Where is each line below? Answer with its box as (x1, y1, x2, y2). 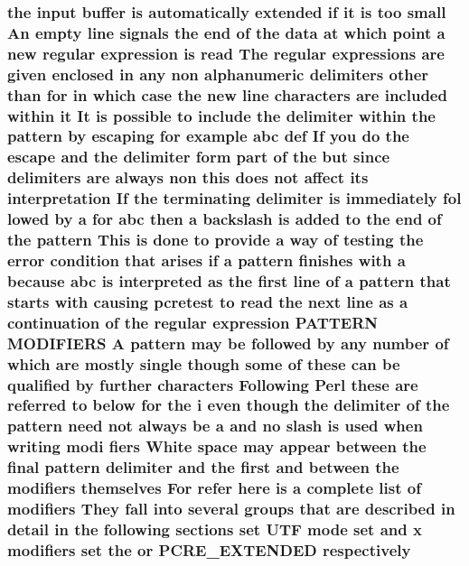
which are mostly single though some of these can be (7, 352, 400, 375)
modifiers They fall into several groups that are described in (7, 497, 455, 520)
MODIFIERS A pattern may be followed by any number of (7, 331, 449, 354)
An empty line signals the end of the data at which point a (7, 21, 446, 43)
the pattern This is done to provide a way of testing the (7, 228, 424, 251)
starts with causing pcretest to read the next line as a (7, 290, 408, 312)
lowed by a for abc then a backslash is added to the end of (7, 208, 442, 230)
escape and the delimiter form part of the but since (7, 145, 390, 168)
